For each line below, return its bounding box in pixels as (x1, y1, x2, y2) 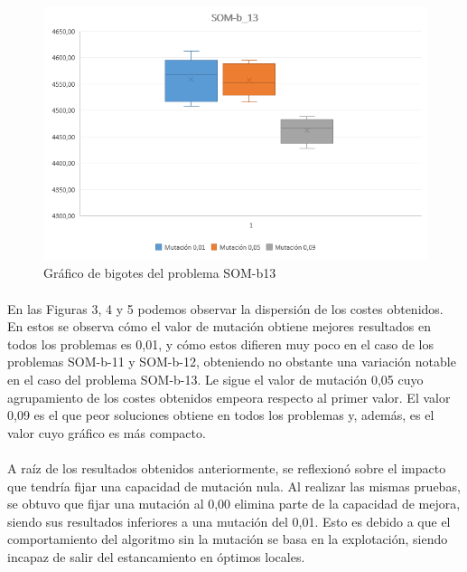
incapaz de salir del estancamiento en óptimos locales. (7, 547, 305, 566)
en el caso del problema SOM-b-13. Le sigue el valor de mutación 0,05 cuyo (7, 370, 424, 389)
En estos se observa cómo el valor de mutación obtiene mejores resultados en (7, 317, 432, 336)
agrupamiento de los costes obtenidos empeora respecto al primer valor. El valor (7, 387, 451, 406)
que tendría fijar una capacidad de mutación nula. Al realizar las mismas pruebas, (7, 476, 461, 495)
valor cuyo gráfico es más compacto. (7, 423, 206, 442)
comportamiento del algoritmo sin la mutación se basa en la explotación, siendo (7, 529, 448, 548)
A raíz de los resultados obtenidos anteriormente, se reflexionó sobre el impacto (7, 459, 446, 478)
